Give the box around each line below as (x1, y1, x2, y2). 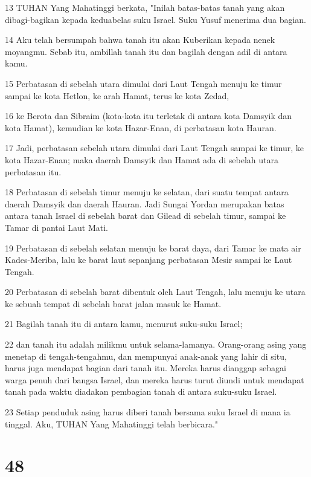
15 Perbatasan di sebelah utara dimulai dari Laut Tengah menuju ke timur (5, 77, 282, 89)
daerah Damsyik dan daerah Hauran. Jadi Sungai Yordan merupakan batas (5, 197, 284, 210)
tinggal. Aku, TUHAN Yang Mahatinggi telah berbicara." (5, 417, 219, 430)
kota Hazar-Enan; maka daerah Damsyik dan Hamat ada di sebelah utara (5, 153, 278, 166)
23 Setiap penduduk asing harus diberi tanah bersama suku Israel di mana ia (5, 406, 290, 418)
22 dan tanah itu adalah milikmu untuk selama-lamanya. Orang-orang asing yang (5, 338, 307, 351)
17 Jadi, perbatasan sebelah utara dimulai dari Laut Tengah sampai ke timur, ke (5, 141, 304, 154)
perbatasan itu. (5, 165, 62, 178)
